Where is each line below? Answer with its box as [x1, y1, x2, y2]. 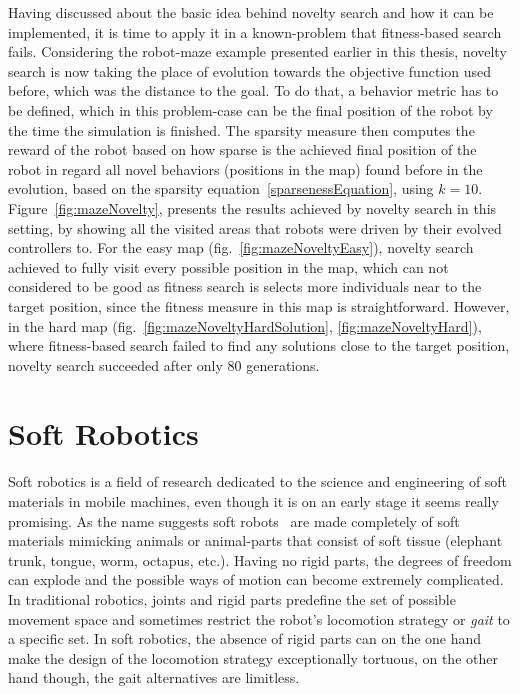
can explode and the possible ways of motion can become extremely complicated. [8, 569, 504, 590]
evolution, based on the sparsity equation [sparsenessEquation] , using [8, 178, 434, 199]
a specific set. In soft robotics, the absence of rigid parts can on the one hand [8, 628, 482, 649]
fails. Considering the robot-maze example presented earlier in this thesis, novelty [8, 41, 507, 62]
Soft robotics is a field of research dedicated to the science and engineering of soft [8, 471, 508, 492]
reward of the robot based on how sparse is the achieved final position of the [8, 139, 477, 160]
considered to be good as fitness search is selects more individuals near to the [8, 276, 482, 297]
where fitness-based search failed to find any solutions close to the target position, [8, 335, 510, 356]
